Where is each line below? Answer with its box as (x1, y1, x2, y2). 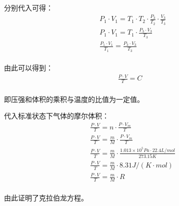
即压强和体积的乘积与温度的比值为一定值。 (4, 93, 144, 104)
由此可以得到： (4, 62, 53, 73)
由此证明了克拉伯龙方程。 (4, 192, 88, 202)
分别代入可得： (4, 2, 53, 12)
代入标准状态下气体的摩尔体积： (4, 110, 109, 121)
